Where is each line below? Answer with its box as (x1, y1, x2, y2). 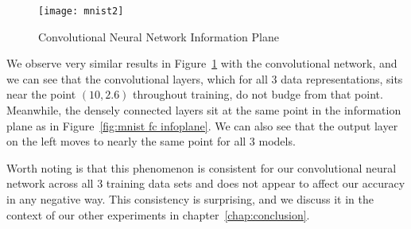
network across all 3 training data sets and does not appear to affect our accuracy (6, 175, 405, 192)
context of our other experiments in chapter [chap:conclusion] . (6, 206, 310, 223)
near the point (6, 86, 76, 103)
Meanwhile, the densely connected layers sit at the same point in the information (6, 102, 401, 118)
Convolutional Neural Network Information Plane (38, 28, 279, 45)
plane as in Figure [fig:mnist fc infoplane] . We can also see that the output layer (6, 117, 398, 134)
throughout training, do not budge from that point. (133, 86, 383, 103)
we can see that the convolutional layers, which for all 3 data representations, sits (6, 70, 403, 87)
